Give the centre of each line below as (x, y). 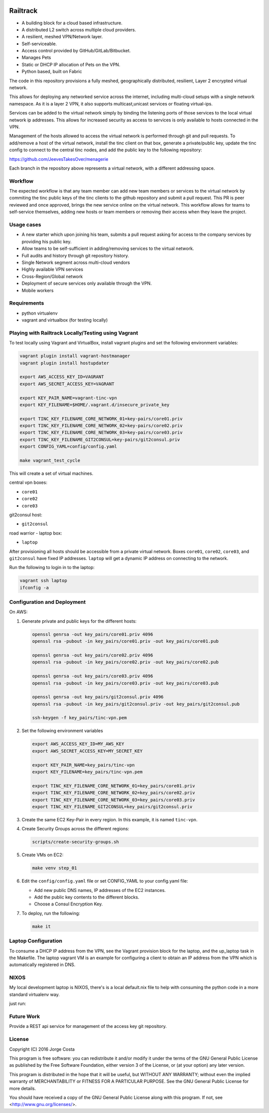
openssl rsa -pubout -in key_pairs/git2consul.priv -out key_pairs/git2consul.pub (136, 704)
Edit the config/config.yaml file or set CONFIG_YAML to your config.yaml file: (105, 881)
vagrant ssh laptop (43, 581)
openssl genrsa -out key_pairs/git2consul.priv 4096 (98, 697)
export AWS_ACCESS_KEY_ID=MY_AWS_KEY (78, 744)
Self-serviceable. (39, 44)
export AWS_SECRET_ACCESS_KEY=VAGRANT (67, 384)
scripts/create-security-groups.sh (75, 842)
